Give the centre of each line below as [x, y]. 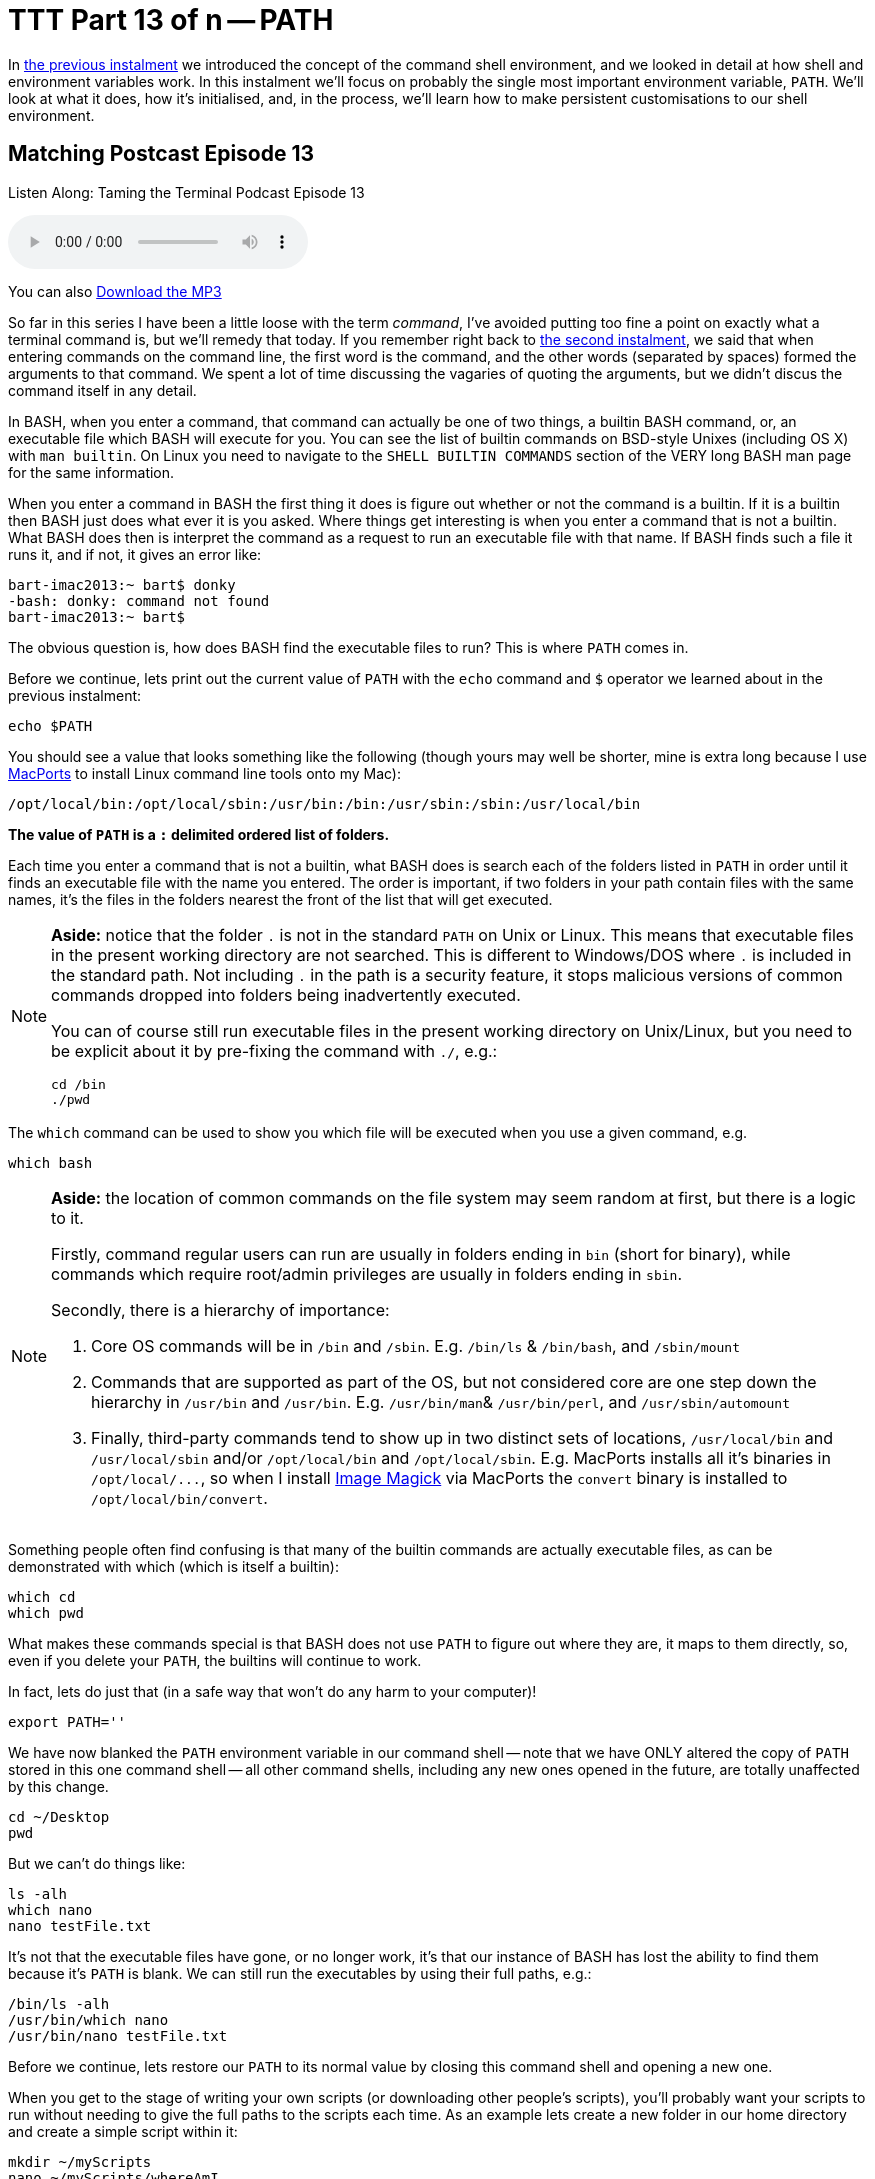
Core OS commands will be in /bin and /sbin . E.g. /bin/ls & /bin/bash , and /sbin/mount [415, 1345]
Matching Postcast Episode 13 [161, 154]
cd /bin [78, 1084]
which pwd [46, 1612]
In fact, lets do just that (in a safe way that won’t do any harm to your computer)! [272, 1691]
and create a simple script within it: [123, 2131]
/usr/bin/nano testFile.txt [118, 2035]
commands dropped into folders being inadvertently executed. [286, 994]
